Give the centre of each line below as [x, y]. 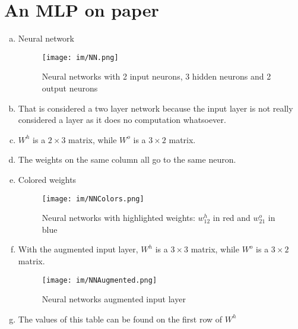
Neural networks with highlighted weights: [118, 218]
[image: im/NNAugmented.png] [99, 280]
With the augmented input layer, [78, 249]
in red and [232, 218]
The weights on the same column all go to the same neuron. [127, 159]
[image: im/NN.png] [80, 57]
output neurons [70, 88]
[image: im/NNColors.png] [93, 199]
